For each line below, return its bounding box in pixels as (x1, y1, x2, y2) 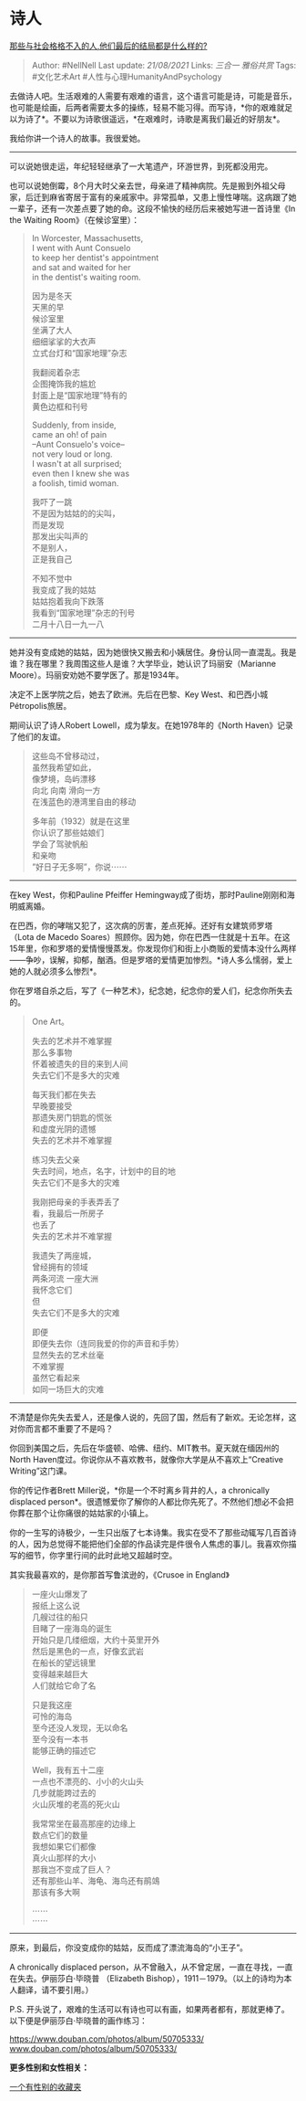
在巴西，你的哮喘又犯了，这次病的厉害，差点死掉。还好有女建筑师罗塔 (9, 920, 273, 931)
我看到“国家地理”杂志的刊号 (31, 607, 136, 618)
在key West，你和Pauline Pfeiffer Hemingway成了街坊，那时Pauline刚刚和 (9, 889, 287, 900)
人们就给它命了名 (31, 1680, 97, 1691)
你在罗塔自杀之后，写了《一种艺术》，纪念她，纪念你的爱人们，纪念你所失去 (9, 985, 293, 996)
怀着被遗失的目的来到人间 (31, 1058, 128, 1069)
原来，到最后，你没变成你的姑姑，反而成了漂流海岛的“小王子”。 (9, 1942, 249, 1953)
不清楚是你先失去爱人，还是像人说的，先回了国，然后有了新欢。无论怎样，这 (9, 1411, 297, 1422)
